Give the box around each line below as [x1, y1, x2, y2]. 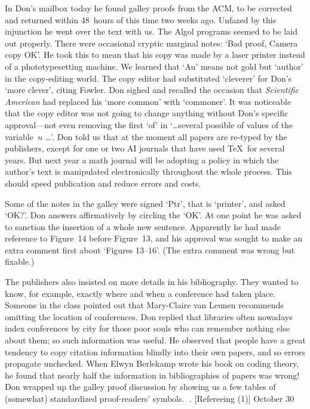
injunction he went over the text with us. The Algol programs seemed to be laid [5, 25, 297, 38]
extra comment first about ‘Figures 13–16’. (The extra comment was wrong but [5, 243, 295, 256]
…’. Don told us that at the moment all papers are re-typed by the [45, 130, 287, 142]
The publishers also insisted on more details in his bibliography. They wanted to [5, 275, 299, 288]
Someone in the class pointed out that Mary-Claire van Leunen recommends [5, 299, 284, 311]
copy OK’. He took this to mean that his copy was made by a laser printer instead [5, 48, 305, 61]
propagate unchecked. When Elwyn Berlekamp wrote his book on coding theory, [5, 357, 299, 370]
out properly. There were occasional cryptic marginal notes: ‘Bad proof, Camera [5, 36, 298, 49]
